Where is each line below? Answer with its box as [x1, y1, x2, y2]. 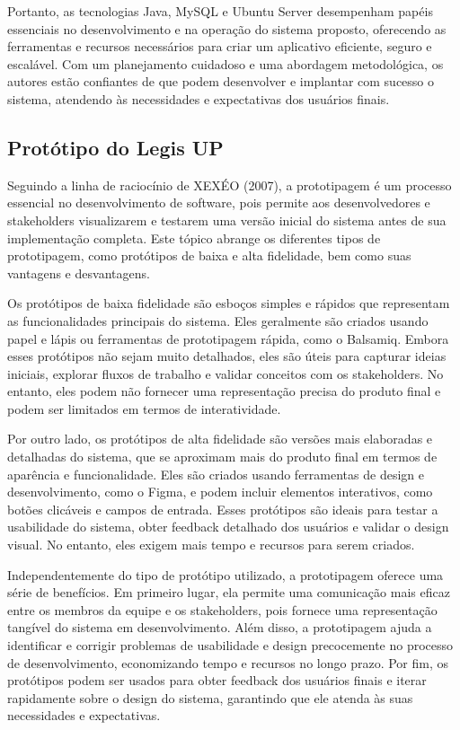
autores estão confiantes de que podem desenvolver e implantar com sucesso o [7, 72, 435, 91]
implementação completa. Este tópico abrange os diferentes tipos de [7, 228, 381, 247]
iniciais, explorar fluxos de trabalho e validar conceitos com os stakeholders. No [7, 364, 444, 383]
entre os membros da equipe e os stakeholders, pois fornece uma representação [7, 600, 438, 619]
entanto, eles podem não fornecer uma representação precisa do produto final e [7, 382, 441, 400]
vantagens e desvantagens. [7, 263, 150, 282]
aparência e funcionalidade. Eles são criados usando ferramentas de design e [7, 464, 424, 483]
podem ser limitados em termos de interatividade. [7, 399, 281, 418]
